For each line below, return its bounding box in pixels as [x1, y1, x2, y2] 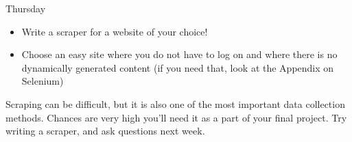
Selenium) [21, 74, 64, 88]
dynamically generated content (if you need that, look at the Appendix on [21, 60, 334, 74]
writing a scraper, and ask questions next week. [5, 124, 205, 138]
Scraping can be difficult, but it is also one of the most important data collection [5, 96, 345, 111]
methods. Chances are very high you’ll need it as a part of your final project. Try [5, 110, 347, 124]
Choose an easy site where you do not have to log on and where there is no [21, 47, 338, 61]
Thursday [5, 1, 46, 15]
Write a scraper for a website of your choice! [21, 24, 208, 38]
